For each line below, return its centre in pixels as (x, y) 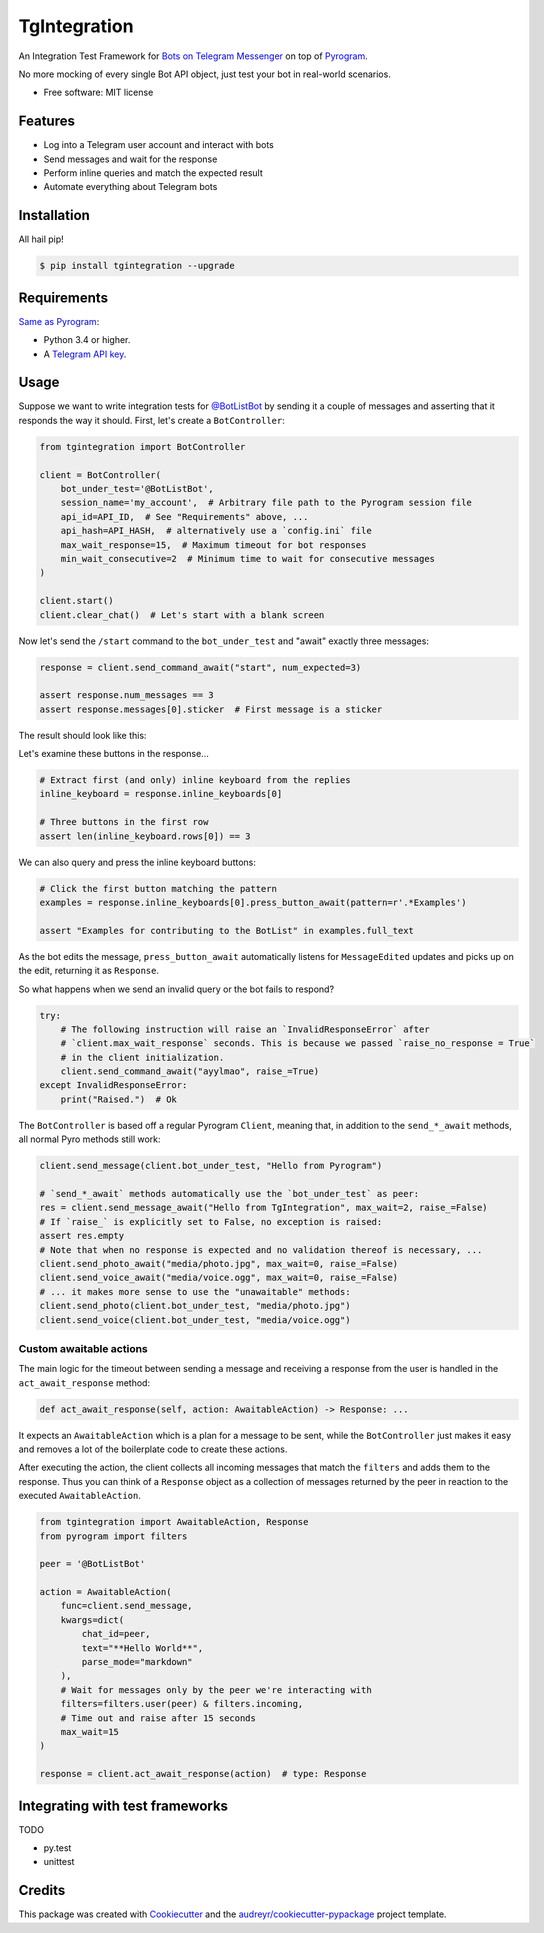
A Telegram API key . (85, 354)
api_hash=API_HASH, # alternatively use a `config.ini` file (216, 531)
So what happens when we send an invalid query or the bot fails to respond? (176, 989)
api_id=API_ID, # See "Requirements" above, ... (184, 516)
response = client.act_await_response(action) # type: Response (203, 1774)
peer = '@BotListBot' (92, 1564)
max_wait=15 (90, 1731)
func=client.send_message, (127, 1606)
